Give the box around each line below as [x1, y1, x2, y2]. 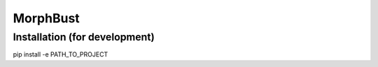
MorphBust [13, 10, 80, 26]
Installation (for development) [13, 31, 155, 43]
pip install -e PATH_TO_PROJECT [13, 50, 108, 59]
